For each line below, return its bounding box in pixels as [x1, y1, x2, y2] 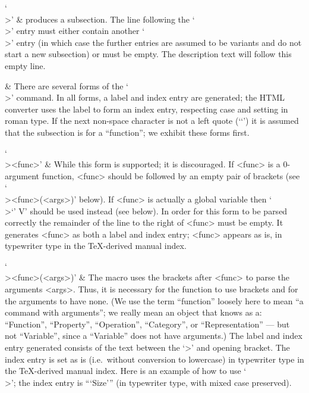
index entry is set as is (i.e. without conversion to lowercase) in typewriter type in [5, 353, 304, 365]
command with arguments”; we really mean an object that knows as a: [5, 306, 262, 319]
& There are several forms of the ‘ [5, 79, 128, 92]
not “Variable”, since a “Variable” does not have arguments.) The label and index [5, 329, 302, 342]
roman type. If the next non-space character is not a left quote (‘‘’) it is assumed [5, 114, 299, 127]
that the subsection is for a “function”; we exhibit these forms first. [5, 126, 250, 138]
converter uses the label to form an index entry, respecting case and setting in [5, 102, 288, 115]
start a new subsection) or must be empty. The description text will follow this [5, 48, 292, 60]
